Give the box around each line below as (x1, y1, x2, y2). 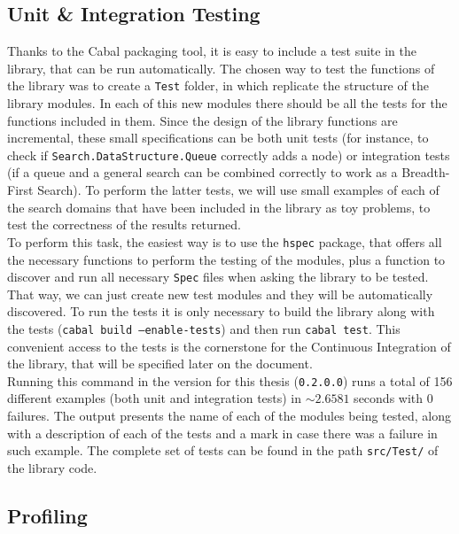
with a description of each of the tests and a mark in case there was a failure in (7, 423, 438, 442)
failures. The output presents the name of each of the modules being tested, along (7, 406, 451, 425)
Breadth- (401, 163, 450, 182)
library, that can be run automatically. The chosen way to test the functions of (7, 58, 435, 77)
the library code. (7, 458, 97, 476)
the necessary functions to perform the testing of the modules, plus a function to (7, 250, 446, 268)
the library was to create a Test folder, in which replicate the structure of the (7, 76, 429, 95)
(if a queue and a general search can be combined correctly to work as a (7, 163, 398, 182)
